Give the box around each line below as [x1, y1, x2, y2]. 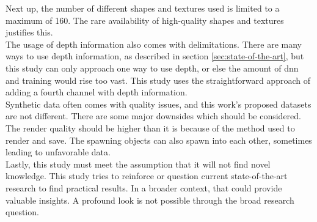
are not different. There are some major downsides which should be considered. [5, 109, 301, 122]
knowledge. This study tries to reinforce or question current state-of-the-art [5, 169, 288, 182]
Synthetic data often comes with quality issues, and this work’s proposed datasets [5, 97, 312, 110]
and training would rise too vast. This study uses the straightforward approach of [5, 73, 310, 86]
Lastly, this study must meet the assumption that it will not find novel [5, 157, 271, 170]
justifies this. [5, 26, 53, 39]
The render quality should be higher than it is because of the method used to [5, 121, 295, 134]
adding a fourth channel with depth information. [5, 86, 188, 98]
